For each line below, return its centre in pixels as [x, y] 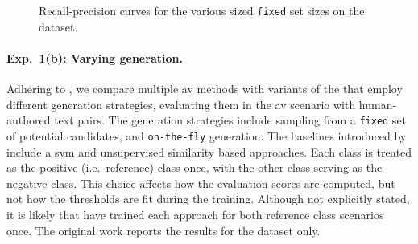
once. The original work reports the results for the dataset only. [163, 230]
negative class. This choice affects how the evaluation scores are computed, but [201, 183]
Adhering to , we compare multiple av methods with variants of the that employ [205, 89]
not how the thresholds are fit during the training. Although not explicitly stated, [208, 199]
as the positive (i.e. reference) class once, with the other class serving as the [195, 167]
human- [378, 104]
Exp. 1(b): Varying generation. [95, 57]
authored [29, 120]
